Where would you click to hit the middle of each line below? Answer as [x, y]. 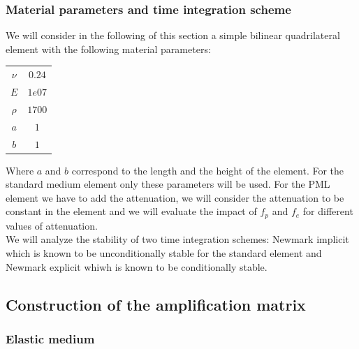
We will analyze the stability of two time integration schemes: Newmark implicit [177, 239]
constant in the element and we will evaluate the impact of [131, 211]
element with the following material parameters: [108, 49]
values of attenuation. [52, 225]
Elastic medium [50, 338]
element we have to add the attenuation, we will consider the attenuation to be [175, 197]
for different [328, 211]
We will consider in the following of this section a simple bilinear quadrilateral [173, 35]
